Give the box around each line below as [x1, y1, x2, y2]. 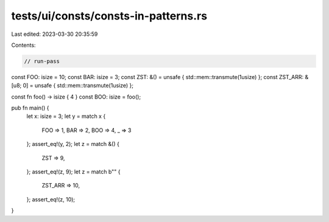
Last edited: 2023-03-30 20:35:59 [11, 30, 98, 38]
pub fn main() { [11, 104, 49, 112]
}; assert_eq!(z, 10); [26, 195, 76, 203]
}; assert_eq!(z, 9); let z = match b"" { [26, 168, 121, 176]
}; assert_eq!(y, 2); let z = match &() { [26, 140, 120, 148]
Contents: [11, 41, 36, 49]
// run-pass [24, 58, 60, 64]
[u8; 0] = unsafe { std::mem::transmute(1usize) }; [11, 82, 134, 89]
